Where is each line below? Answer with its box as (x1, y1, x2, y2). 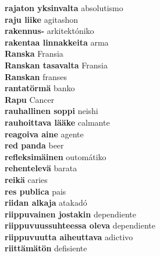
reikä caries (5, 173, 48, 185)
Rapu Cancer (5, 93, 55, 105)
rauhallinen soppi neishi (5, 105, 98, 117)
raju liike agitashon (5, 13, 79, 25)
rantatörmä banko (5, 82, 75, 94)
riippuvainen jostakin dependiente (5, 207, 137, 220)
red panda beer (5, 139, 64, 151)
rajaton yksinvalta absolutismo (5, 2, 123, 13)
